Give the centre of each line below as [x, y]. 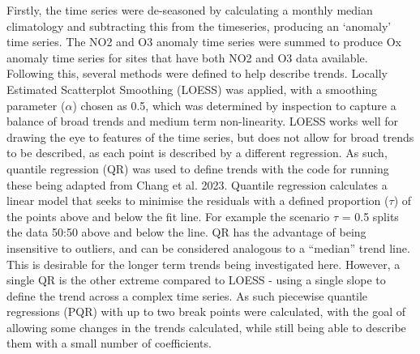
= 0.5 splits [370, 216]
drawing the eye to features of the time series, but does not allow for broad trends [210, 136]
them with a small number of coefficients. [109, 343]
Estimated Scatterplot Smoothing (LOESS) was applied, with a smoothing [192, 89]
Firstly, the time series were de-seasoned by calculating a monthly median [190, 10]
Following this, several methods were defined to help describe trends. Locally [197, 73]
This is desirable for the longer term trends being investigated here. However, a [204, 264]
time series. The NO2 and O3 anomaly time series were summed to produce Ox [204, 42]
